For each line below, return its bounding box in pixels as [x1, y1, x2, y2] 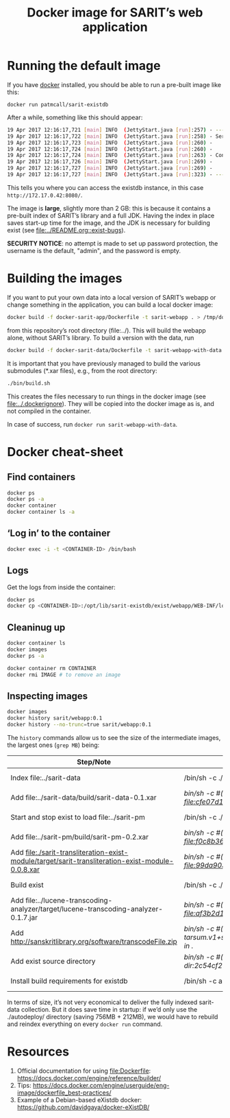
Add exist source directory [10, 956, 96, 966]
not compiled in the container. [7, 407, 91, 415]
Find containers [7, 471, 76, 483]
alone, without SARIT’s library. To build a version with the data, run [7, 333, 194, 342]
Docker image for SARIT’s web [27, 5, 203, 21]
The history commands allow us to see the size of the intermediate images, [7, 733, 221, 741]
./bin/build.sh [7, 379, 51, 387]
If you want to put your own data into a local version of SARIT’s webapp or [7, 293, 216, 301]
